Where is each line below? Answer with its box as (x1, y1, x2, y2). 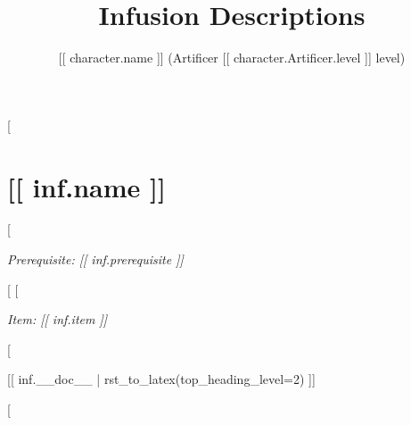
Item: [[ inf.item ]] (7, 310, 108, 329)
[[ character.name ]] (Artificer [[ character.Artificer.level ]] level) (58, 48, 406, 67)
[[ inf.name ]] (7, 168, 166, 204)
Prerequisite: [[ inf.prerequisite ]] (7, 250, 184, 269)
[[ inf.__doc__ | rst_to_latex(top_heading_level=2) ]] (7, 370, 316, 388)
